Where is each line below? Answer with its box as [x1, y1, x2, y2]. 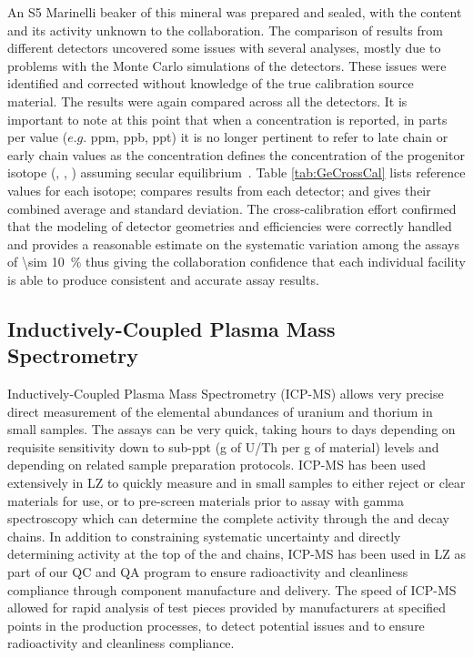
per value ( [7, 127, 68, 147]
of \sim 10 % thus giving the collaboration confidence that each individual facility [7, 252, 466, 271]
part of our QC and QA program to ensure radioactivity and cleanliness [7, 562, 408, 582]
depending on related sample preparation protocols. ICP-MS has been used [7, 455, 426, 474]
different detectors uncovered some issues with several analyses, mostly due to [7, 38, 441, 57]
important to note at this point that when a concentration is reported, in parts [7, 109, 448, 128]
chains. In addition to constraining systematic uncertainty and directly [7, 526, 401, 545]
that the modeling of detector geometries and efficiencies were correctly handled [7, 217, 452, 236]
